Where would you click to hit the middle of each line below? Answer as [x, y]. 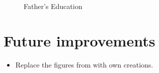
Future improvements [79, 40]
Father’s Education [53, 6]
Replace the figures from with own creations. [84, 64]
